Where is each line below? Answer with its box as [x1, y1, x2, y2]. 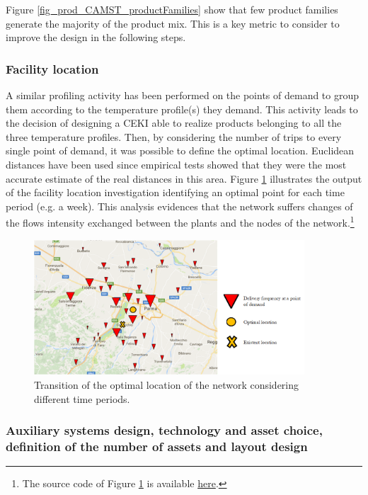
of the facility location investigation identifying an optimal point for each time [6, 185, 345, 200]
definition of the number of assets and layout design [6, 438, 308, 455]
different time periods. [34, 391, 130, 406]
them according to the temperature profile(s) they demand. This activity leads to [6, 101, 358, 116]
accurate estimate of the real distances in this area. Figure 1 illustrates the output [6, 171, 362, 186]
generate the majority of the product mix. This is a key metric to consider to [6, 16, 340, 30]
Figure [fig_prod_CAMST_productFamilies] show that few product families [6, 2, 338, 16]
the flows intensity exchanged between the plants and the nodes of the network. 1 [6, 213, 355, 229]
